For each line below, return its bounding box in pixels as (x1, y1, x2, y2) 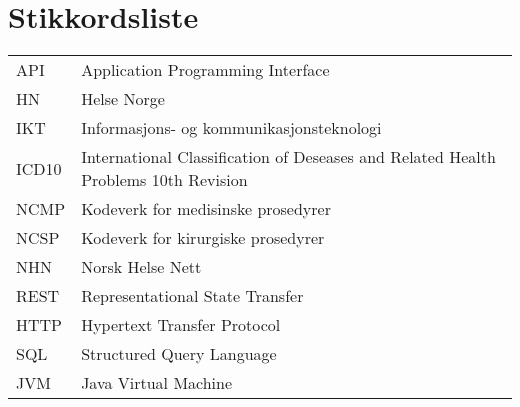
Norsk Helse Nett (81, 255, 202, 279)
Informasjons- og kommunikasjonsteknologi (81, 116, 382, 140)
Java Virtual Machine (81, 371, 233, 395)
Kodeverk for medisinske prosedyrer (81, 197, 331, 221)
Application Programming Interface (81, 58, 330, 82)
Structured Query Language (81, 342, 277, 366)
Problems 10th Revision (81, 168, 248, 192)
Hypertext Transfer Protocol (81, 313, 281, 337)
